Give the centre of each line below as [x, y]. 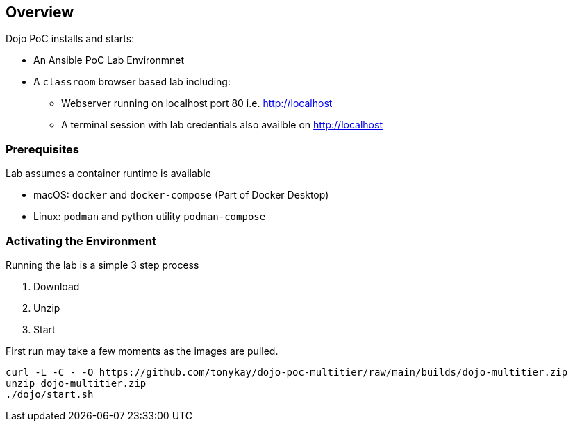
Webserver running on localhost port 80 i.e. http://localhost [197, 103]
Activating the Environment [81, 241]
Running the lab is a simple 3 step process [102, 265]
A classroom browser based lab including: [132, 82]
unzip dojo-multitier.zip [76, 383]
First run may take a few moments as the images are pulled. [142, 351]
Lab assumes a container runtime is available [108, 174]
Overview [40, 12]
